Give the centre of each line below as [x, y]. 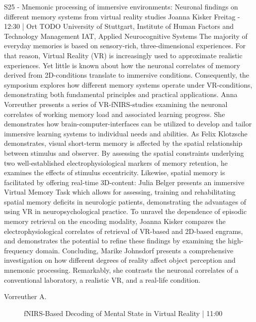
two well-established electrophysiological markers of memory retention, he [116, 162]
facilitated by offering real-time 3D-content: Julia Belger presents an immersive [124, 182]
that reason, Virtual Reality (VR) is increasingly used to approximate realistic [123, 55]
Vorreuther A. [25, 296]
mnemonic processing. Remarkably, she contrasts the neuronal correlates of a [121, 270]
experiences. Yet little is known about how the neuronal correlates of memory [122, 65]
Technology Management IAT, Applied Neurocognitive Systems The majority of [126, 36]
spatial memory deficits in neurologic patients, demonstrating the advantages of [125, 201]
